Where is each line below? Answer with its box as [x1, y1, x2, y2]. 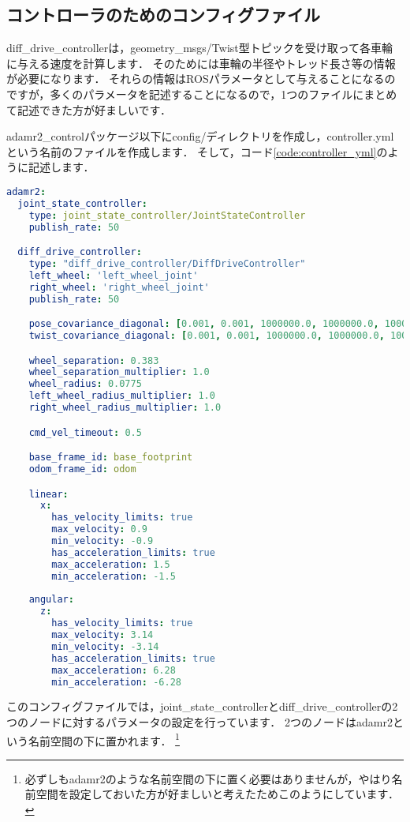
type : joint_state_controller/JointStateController [28, 209, 306, 221]
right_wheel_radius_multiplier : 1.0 [28, 402, 222, 414]
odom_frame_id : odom [28, 463, 136, 475]
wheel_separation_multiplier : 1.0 [28, 366, 210, 378]
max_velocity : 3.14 [51, 629, 154, 641]
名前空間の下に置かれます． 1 [28, 730, 180, 749]
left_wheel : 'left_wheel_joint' [28, 269, 199, 281]
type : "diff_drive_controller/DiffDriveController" [28, 257, 306, 269]
